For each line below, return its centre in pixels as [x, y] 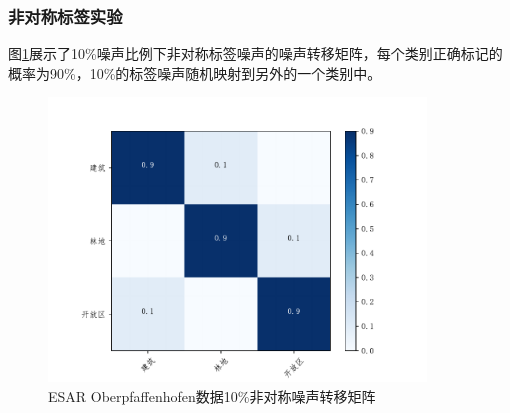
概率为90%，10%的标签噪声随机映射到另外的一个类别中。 [195, 72]
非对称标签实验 [65, 15]
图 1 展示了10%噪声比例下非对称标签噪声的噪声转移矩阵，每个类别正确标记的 [255, 53]
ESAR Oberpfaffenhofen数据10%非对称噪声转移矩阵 [212, 395]
